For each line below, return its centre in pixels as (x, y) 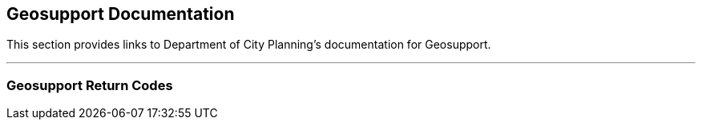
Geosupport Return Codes (90, 85)
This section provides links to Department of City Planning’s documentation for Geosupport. (249, 45)
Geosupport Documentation (121, 14)
